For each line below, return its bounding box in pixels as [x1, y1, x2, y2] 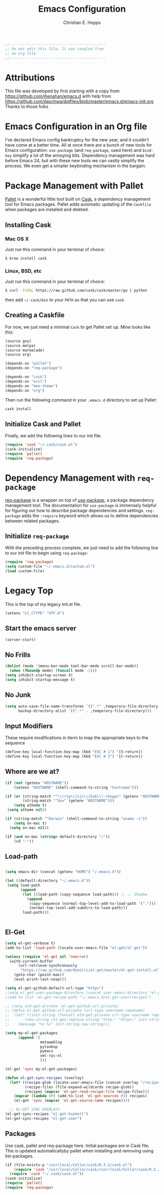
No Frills [5, 651, 31, 659]
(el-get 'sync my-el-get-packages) [5, 1067, 78, 1072]
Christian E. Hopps [63, 20, 101, 25]
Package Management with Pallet [5, 180, 143, 191]
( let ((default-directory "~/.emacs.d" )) [5, 878, 91, 883]
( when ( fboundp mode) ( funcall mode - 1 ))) [9, 668, 97, 673]
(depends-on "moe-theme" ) [5, 384, 58, 388]
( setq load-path [7, 883, 41, 888]
